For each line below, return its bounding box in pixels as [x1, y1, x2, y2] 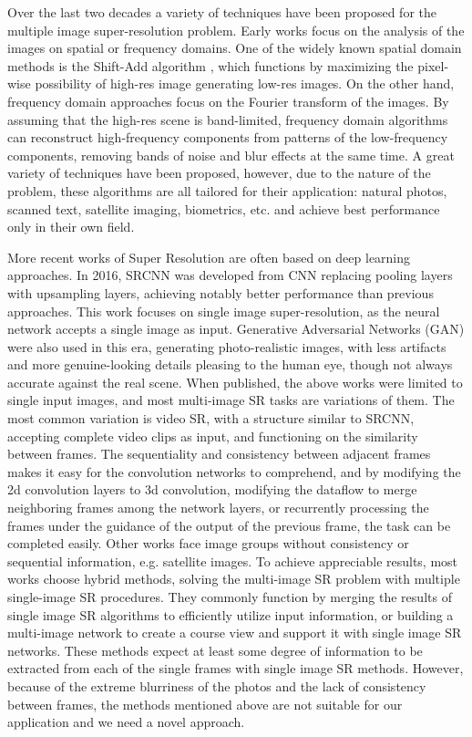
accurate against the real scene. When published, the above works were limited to [7, 372, 463, 391]
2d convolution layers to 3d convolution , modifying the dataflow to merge [7, 480, 417, 499]
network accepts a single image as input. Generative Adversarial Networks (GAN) [7, 319, 465, 338]
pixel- [417, 56, 449, 75]
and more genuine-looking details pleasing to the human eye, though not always [7, 355, 453, 374]
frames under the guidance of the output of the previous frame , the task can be [7, 515, 451, 535]
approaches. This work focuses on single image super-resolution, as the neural [7, 301, 440, 320]
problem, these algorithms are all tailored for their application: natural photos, [7, 181, 447, 200]
